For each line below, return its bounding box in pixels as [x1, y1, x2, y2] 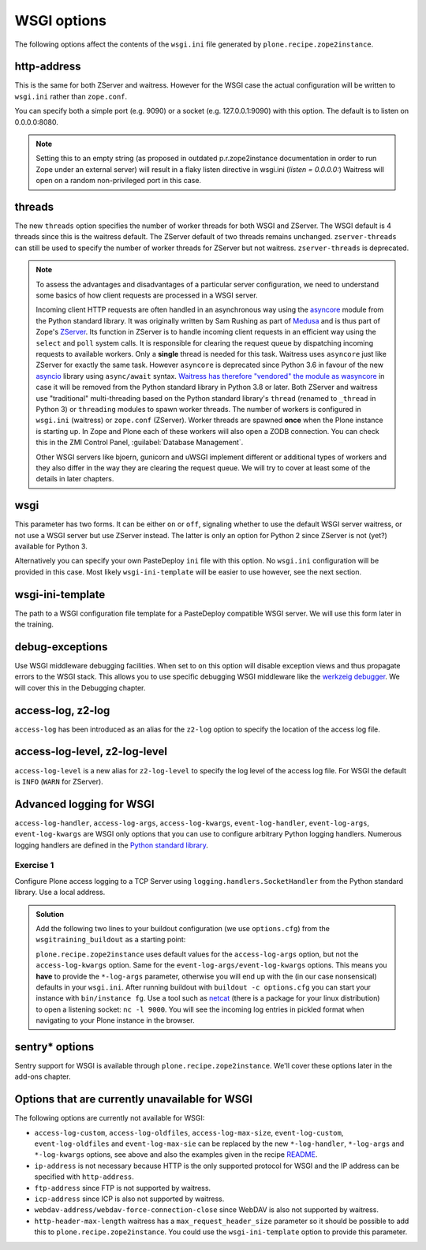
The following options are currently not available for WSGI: [14, 1113, 205, 1123]
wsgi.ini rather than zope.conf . [14, 92, 128, 101]
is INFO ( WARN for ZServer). [14, 777, 104, 786]
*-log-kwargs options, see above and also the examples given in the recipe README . [34, 1150, 318, 1159]
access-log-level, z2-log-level [14, 745, 167, 758]
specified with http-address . [34, 1172, 134, 1181]
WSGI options [14, 12, 106, 29]
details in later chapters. [35, 474, 114, 484]
